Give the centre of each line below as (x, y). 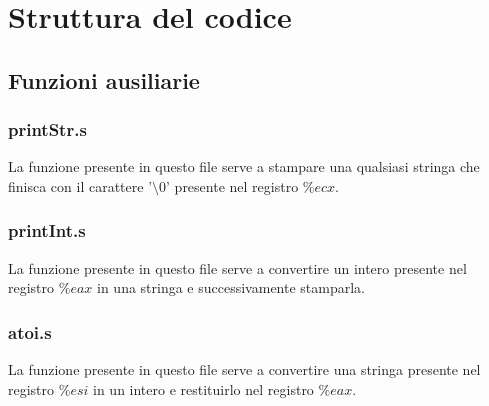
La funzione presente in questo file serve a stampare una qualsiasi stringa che (244, 166)
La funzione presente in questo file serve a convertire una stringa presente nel (244, 369)
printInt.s (47, 230)
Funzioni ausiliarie (104, 79)
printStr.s (47, 129)
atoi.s (30, 331)
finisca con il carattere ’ (80, 185)
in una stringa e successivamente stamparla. (231, 287)
